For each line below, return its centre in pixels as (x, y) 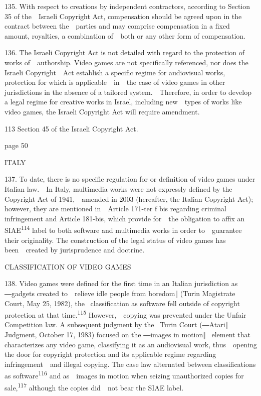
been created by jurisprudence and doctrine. (75, 250)
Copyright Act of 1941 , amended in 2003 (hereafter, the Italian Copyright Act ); (129, 199)
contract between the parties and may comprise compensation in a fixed (117, 26)
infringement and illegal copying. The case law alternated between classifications (130, 364)
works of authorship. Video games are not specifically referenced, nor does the (126, 62)
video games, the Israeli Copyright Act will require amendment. (102, 111)
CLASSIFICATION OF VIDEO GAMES (68, 266)
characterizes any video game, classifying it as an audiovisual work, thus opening (131, 344)
